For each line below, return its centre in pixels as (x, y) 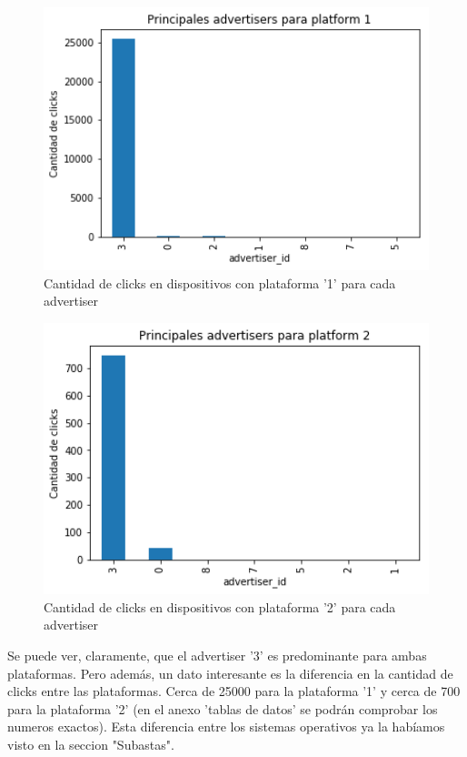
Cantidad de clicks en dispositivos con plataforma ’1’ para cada (220, 283)
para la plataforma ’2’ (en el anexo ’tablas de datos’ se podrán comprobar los (223, 708)
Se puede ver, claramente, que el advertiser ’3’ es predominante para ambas (217, 656)
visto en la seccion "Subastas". (91, 744)
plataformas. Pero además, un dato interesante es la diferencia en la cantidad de (230, 673)
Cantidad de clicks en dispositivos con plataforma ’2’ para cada (220, 606)
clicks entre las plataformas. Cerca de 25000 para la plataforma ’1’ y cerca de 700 (234, 691)
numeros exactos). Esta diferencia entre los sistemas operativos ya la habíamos (226, 727)
